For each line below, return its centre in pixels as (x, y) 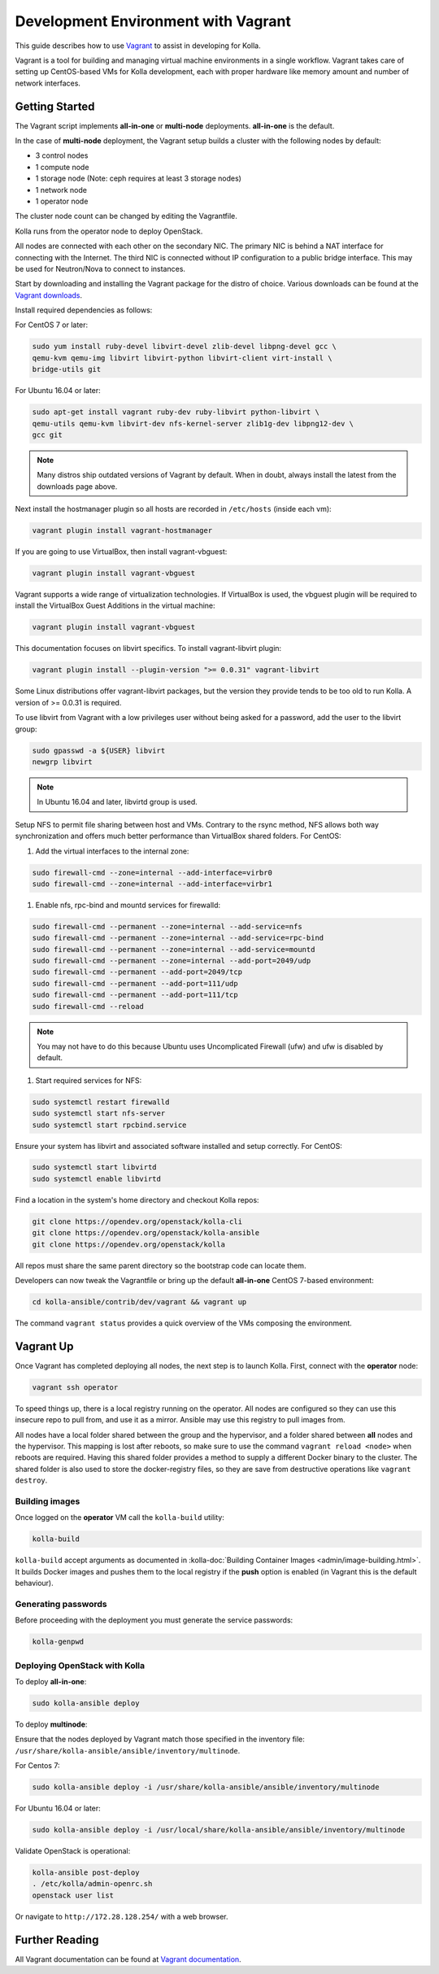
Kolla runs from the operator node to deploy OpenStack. (109, 231)
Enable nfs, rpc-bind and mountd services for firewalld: (128, 905)
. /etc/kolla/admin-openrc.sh (92, 1884)
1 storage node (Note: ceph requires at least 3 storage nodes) (138, 178)
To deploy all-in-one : (51, 1681)
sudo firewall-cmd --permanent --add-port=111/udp (135, 983)
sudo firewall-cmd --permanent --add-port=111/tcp (135, 995)
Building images (48, 1501)
